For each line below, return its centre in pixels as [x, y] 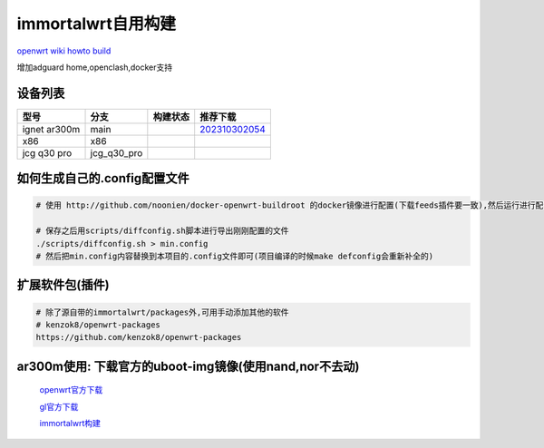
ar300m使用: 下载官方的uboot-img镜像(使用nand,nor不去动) [188, 366]
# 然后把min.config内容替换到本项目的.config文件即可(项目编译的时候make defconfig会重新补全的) [235, 257]
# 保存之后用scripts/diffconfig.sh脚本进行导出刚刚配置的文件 [162, 231]
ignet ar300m [51, 129]
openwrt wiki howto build [64, 51]
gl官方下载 [59, 406]
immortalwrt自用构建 [97, 24]
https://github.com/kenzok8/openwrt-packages [139, 337]
